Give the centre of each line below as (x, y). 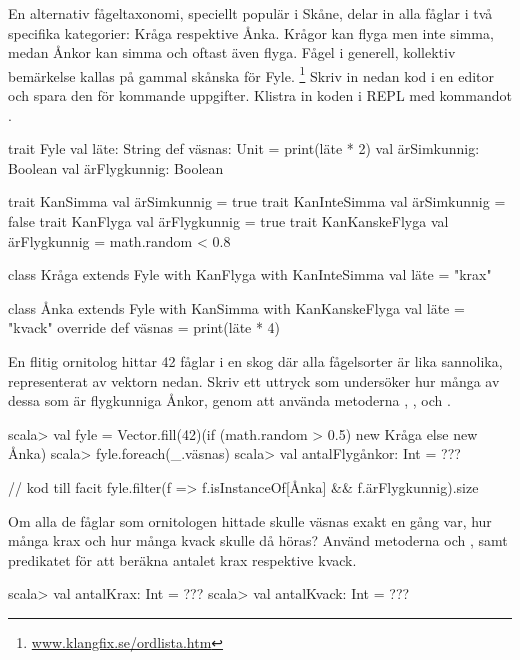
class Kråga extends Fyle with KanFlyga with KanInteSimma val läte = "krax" (250, 274)
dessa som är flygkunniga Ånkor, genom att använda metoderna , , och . (229, 400)
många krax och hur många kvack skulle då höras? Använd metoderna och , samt (258, 540)
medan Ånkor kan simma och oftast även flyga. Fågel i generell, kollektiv (232, 52)
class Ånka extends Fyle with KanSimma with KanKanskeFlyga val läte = (236, 307)
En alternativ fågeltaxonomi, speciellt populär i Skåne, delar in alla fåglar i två (250, 13)
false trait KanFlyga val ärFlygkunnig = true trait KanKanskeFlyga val (228, 221)
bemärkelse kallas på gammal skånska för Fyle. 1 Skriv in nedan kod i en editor (251, 74)
